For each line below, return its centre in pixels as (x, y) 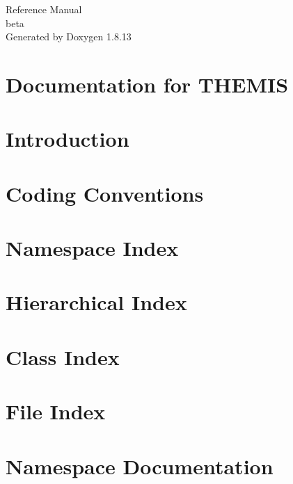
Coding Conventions (105, 193)
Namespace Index (92, 248)
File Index (56, 411)
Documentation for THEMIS (147, 84)
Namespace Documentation (140, 466)
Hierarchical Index (96, 302)
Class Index (63, 356)
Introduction (68, 139)
